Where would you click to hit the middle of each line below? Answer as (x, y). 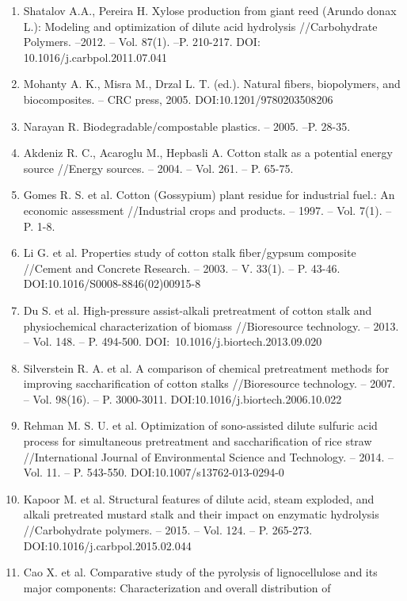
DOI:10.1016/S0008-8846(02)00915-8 (112, 283)
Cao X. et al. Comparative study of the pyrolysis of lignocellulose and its (200, 572)
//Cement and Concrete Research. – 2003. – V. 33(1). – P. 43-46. (182, 268)
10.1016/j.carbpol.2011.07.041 (95, 57)
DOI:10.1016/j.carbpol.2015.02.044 (107, 545)
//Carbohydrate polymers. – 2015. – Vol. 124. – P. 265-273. (168, 530)
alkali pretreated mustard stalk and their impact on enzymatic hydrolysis (201, 514)
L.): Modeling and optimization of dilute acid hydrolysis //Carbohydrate (200, 26)
